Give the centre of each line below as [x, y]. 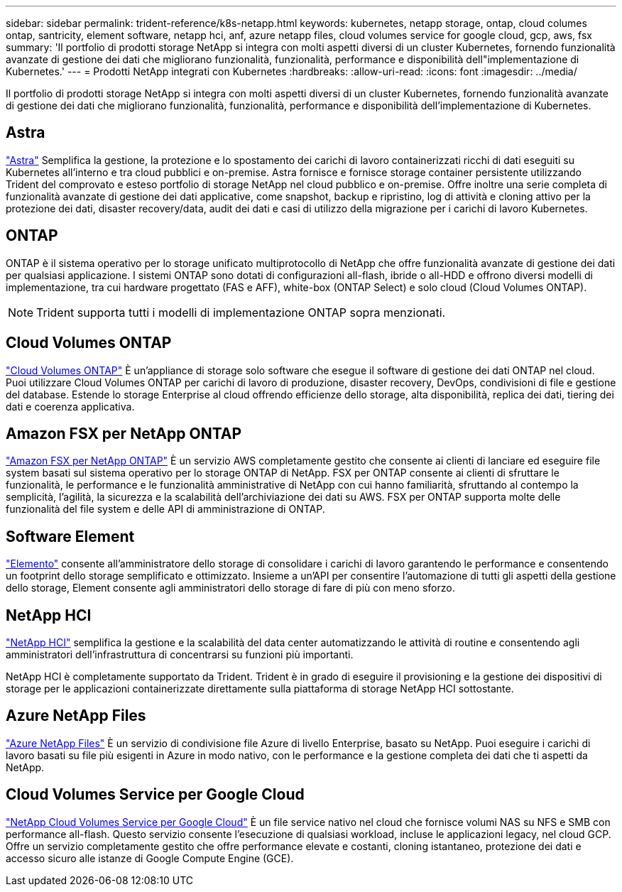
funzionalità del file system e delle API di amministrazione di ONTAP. [165, 509]
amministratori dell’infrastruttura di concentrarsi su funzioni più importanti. [180, 655]
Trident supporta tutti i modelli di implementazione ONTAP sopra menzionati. [241, 312]
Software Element [70, 536]
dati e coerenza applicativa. [70, 406]
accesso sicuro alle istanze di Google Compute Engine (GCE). [150, 858]
